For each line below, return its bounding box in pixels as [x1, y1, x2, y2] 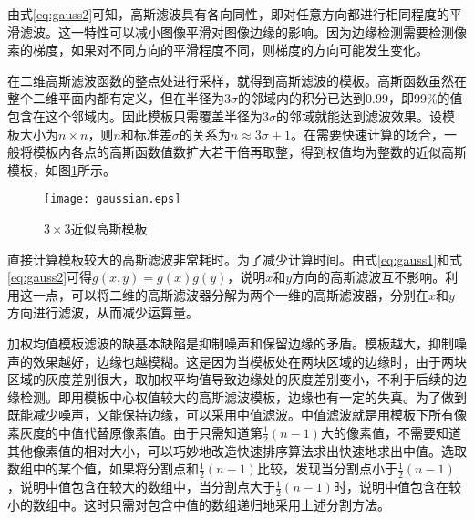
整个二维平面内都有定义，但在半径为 [7, 88, 224, 108]
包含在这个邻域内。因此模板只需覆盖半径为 [7, 106, 263, 125]
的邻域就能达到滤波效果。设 [276, 106, 442, 125]
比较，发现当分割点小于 [256, 459, 397, 478]
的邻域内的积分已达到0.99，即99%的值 [238, 88, 463, 108]
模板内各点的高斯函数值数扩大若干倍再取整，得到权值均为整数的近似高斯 [32, 142, 467, 161]
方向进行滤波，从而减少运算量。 [7, 303, 199, 322]
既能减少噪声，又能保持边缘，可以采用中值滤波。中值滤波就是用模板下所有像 [7, 405, 467, 424]
